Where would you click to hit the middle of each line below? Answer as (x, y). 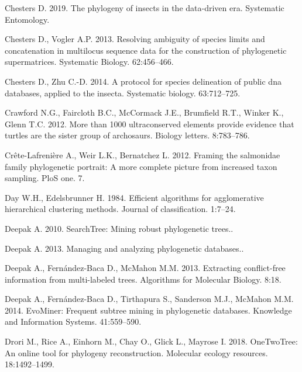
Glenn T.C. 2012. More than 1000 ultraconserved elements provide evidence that (150, 124)
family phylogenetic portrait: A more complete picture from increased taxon (141, 166)
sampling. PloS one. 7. (45, 178)
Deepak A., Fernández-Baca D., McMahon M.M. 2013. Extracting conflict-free (145, 268)
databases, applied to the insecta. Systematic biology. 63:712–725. (123, 93)
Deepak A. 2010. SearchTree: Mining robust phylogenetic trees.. (119, 228)
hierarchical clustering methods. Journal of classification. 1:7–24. (120, 209)
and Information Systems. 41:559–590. (73, 321)
